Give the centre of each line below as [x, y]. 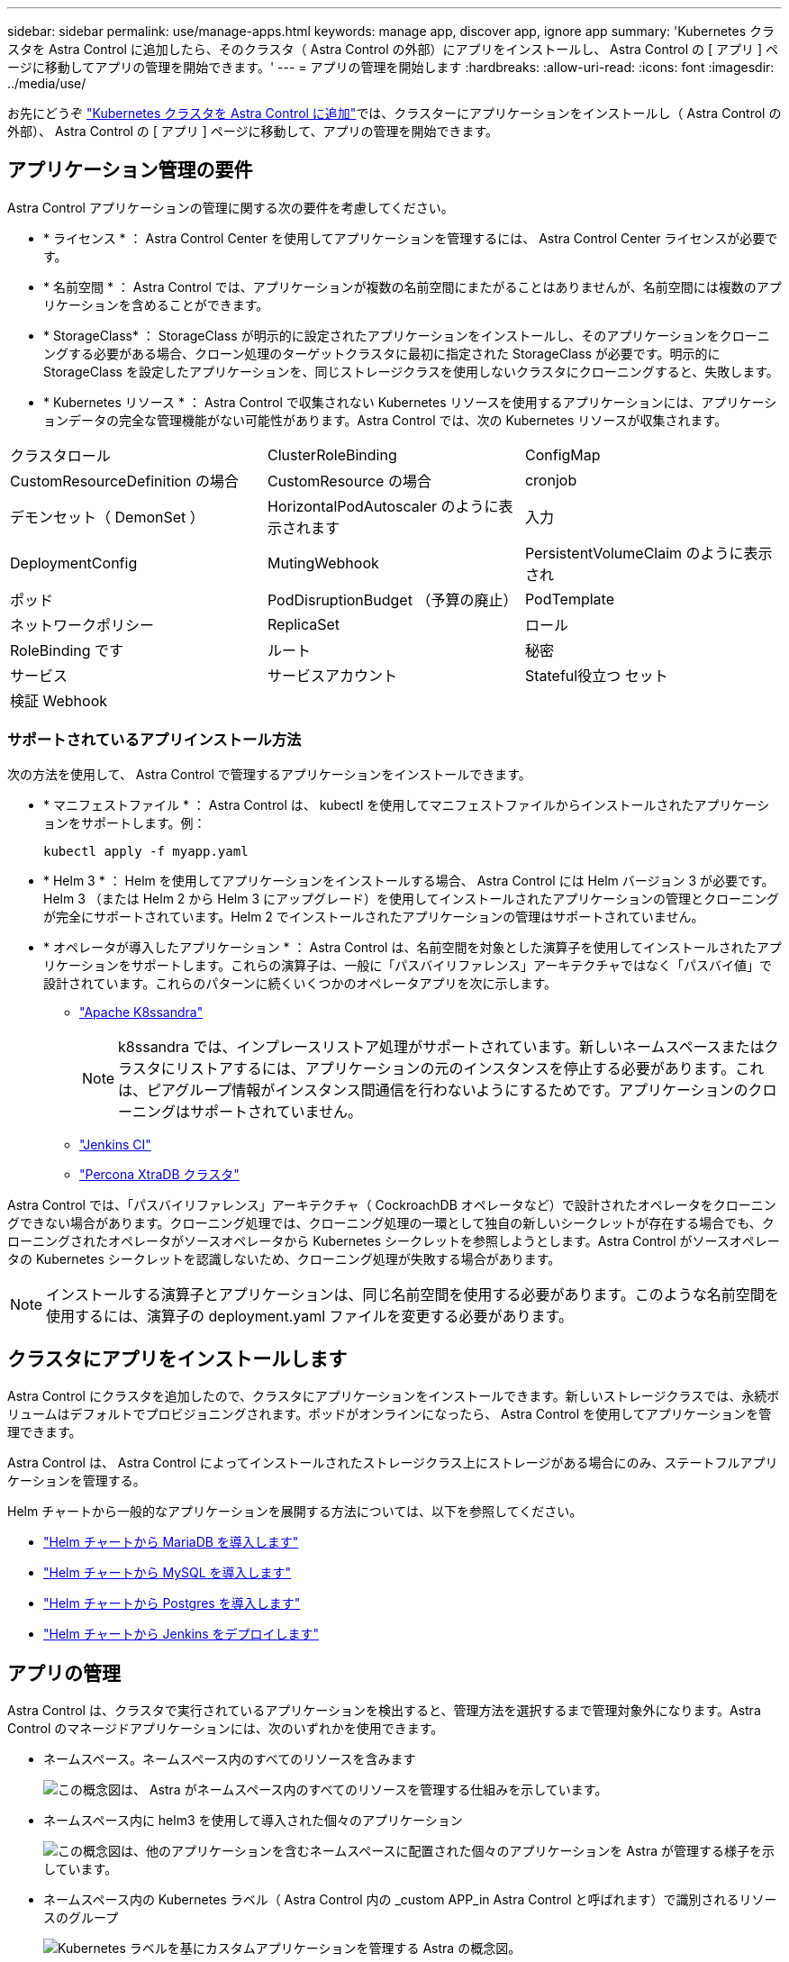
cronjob [551, 480]
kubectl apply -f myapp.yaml [146, 851]
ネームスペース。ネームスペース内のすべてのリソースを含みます [230, 1759]
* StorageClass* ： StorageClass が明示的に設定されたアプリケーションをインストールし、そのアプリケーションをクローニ [407, 335]
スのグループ [81, 1918]
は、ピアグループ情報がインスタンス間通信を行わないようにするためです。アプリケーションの [433, 1090]
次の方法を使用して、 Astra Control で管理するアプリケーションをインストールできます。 [269, 774]
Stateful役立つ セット [596, 675]
